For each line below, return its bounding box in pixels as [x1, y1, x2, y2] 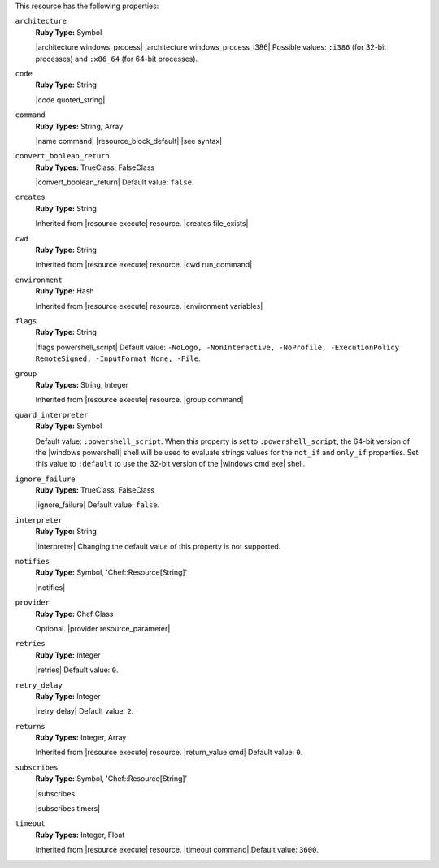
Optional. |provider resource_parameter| [35, 623, 171, 633]
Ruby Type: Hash [35, 286, 94, 296]
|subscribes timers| [35, 804, 101, 814]
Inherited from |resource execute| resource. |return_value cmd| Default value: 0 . [35, 748, 303, 757]
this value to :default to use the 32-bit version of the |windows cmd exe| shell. [35, 459, 306, 469]
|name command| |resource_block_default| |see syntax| [35, 136, 223, 145]
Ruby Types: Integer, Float [35, 830, 125, 840]
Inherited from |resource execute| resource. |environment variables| [35, 301, 263, 310]
